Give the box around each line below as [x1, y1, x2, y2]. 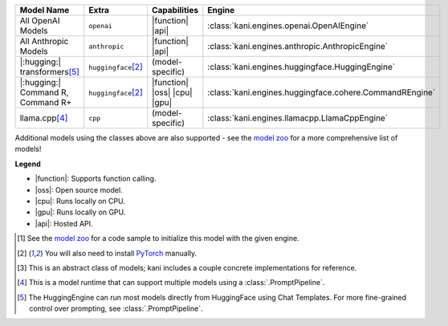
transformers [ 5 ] [19, 67, 80, 77]
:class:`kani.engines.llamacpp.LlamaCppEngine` [207, 112, 389, 124]
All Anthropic [19, 36, 69, 47]
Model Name [19, 5, 70, 15]
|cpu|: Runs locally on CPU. [35, 196, 126, 206]
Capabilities [151, 5, 199, 15]
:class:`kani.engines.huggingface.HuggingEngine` [207, 61, 396, 72]
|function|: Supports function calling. [35, 173, 157, 184]
